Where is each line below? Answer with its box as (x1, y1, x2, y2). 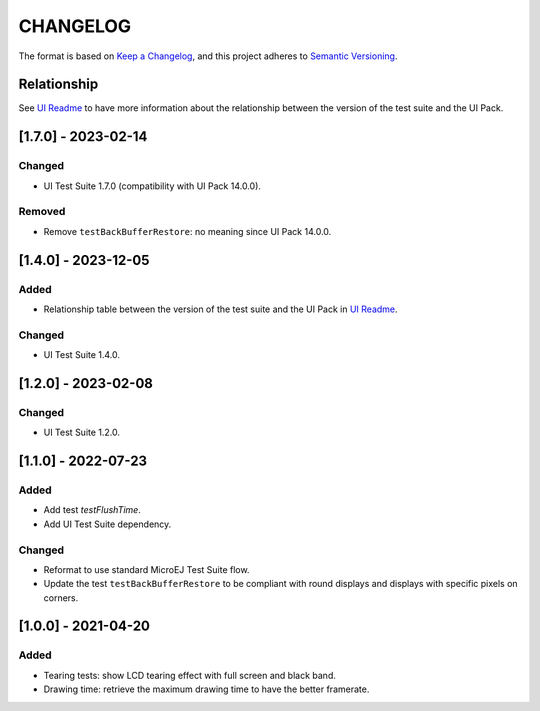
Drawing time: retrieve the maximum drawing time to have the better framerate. (43, 683, 370, 695)
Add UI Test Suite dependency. (43, 518, 172, 530)
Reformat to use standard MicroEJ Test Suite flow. (43, 563, 250, 575)
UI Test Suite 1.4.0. (43, 349, 120, 361)
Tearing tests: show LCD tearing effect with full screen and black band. (43, 669, 337, 681)
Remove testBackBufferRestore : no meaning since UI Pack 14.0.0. (43, 225, 332, 237)
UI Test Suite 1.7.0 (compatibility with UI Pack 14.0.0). (43, 180, 262, 192)
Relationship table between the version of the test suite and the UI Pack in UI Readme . (43, 303, 399, 315)
